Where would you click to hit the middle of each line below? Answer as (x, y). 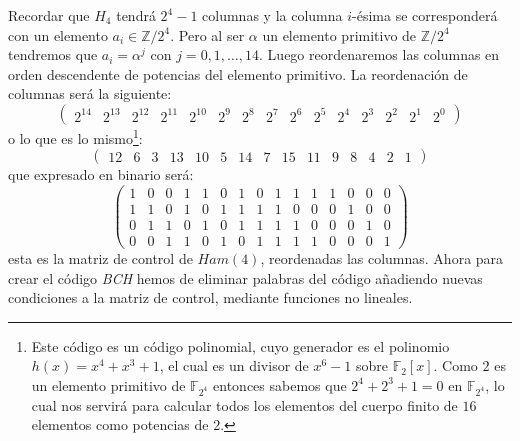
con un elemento (58, 34)
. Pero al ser (207, 34)
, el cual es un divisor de (234, 365)
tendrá (136, 15)
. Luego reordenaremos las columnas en (379, 54)
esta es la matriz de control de (100, 258)
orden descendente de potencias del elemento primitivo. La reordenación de (238, 73)
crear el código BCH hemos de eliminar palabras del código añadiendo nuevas (245, 277)
